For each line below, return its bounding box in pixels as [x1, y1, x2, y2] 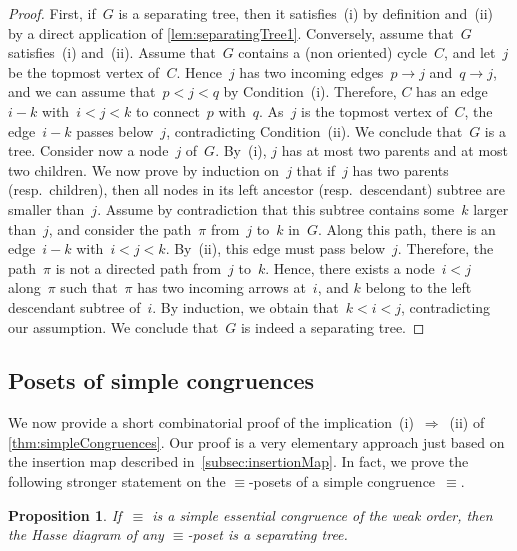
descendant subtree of [8, 296, 141, 317]
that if [296, 159, 336, 180]
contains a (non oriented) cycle [238, 42, 428, 63]
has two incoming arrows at [137, 277, 306, 298]
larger [473, 198, 509, 219]
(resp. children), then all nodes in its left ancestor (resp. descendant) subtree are [8, 179, 505, 200]
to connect [136, 100, 200, 121]
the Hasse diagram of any [8, 524, 164, 545]
